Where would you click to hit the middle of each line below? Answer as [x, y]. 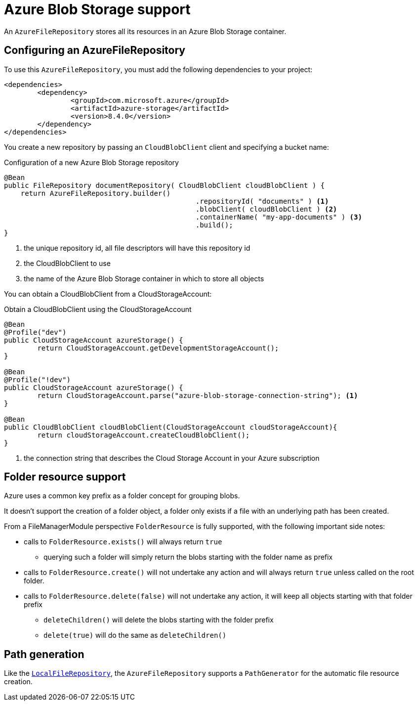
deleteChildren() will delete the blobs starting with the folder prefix [159, 620]
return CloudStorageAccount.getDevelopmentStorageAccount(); [158, 348]
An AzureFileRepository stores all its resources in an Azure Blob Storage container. [145, 31]
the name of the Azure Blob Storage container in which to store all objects [144, 278]
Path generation [44, 654]
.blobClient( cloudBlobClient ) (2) [266, 209]
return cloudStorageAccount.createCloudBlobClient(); [144, 435]
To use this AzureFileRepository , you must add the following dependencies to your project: [158, 69]
